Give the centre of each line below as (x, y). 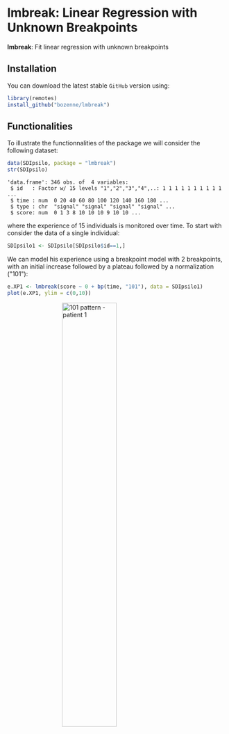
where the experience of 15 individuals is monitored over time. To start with (114, 226)
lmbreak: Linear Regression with (102, 13)
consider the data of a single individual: (63, 233)
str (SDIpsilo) (28, 170)
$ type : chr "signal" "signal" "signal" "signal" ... (93, 207)
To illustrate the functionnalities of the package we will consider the (104, 143)
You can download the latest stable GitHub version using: (88, 86)
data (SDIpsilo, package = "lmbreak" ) (62, 163)
